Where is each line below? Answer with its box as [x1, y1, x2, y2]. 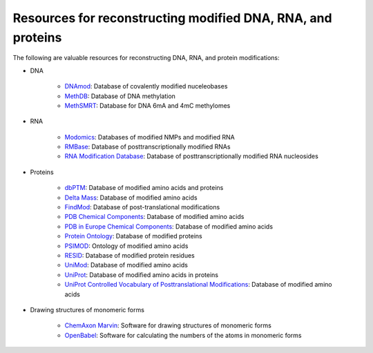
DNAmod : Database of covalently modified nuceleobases [64, 82, 228, 90]
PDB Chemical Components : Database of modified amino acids [64, 213, 245, 221]
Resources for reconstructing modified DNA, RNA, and [12, 10, 332, 26]
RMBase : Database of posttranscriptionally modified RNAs [64, 142, 231, 151]
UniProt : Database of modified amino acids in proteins [64, 270, 219, 279]
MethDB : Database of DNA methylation [64, 92, 176, 100]
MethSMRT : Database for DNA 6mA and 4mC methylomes [64, 101, 231, 110]
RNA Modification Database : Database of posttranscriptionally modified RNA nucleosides [64, 152, 319, 160]
